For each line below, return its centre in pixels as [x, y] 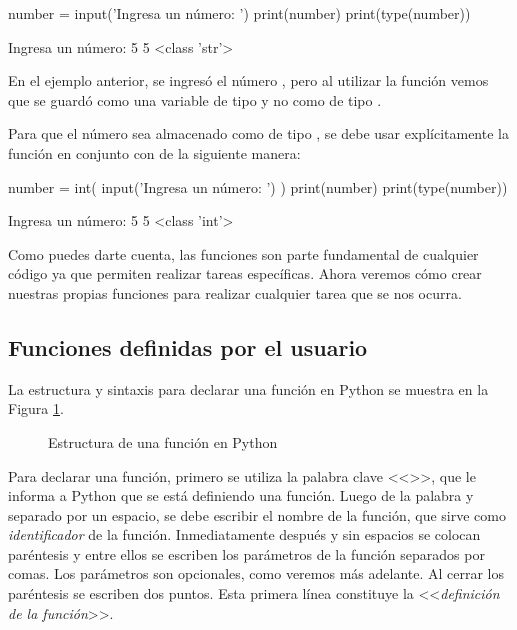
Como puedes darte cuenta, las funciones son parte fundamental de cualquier [243, 253]
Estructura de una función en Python [163, 441]
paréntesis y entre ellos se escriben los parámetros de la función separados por [246, 553]
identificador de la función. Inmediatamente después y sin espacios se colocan [244, 534]
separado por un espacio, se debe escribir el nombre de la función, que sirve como [257, 514]
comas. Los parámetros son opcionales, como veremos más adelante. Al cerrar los [256, 573]
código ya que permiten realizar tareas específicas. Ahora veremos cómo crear [245, 273]
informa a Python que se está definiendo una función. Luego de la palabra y [241, 495]
